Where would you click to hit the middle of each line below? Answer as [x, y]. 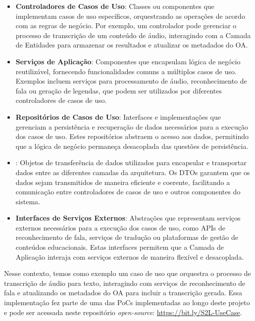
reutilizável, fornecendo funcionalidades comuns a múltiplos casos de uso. [126, 71]
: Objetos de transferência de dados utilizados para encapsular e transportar [131, 162]
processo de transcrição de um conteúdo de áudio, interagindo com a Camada [133, 35]
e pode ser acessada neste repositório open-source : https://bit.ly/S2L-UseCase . [123, 312]
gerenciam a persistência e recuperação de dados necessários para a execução [132, 126]
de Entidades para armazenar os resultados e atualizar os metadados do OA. [132, 45]
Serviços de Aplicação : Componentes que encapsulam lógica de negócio [128, 61]
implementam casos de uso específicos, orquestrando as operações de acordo [130, 16]
